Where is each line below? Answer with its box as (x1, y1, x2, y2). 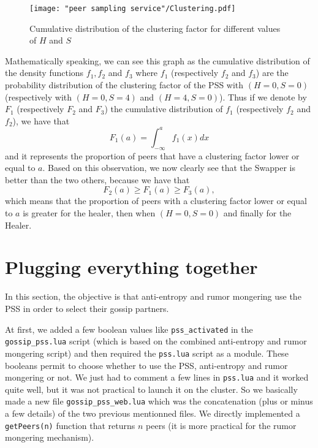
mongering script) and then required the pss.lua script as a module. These (5, 346, 289, 359)
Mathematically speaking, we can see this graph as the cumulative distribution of (5, 54, 310, 67)
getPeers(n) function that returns (5, 419, 135, 431)
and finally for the (223, 207, 292, 219)
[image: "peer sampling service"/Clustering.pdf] (29, 4, 236, 13)
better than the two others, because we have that (5, 173, 190, 186)
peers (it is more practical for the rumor (146, 419, 297, 431)
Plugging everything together (5, 254, 258, 279)
